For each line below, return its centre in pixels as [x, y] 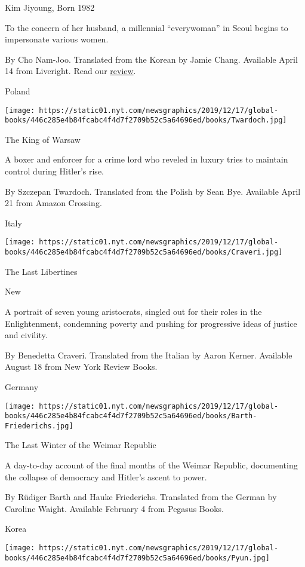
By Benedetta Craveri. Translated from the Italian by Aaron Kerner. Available [149, 355]
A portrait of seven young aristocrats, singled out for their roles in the [133, 311]
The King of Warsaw [43, 139]
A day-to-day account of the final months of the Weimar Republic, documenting [151, 465]
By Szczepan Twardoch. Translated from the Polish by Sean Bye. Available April [153, 191]
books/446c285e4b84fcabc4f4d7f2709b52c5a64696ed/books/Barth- [131, 416]
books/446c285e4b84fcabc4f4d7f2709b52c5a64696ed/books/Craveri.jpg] [144, 252]
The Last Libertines [41, 271]
